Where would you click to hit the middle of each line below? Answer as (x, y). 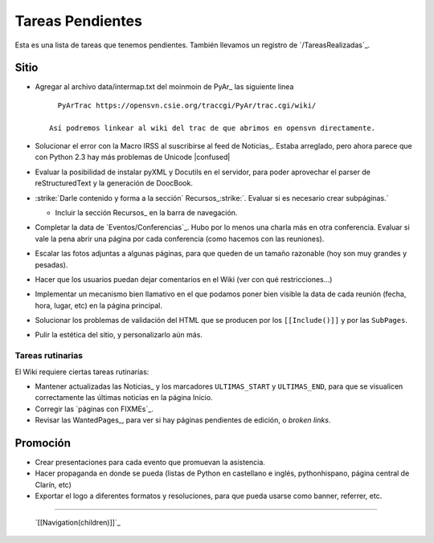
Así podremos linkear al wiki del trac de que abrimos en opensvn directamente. (213, 128)
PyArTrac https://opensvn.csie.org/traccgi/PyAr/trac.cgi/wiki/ (187, 105)
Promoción (43, 443)
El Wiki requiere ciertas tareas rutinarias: (82, 372)
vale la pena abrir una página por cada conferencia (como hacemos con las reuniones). (180, 239)
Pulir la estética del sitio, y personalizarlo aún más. (119, 335)
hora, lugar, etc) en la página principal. (98, 305)
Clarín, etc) (53, 484)
